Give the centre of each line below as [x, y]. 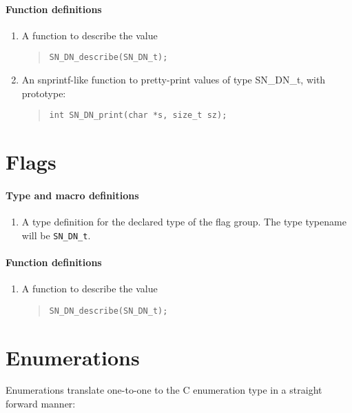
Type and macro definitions [72, 195]
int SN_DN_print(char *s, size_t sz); [138, 115]
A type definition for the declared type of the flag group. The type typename [184, 222]
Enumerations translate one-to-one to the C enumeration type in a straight [164, 390]
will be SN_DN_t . [56, 235]
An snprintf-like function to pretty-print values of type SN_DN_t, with [174, 80]
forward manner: [41, 404]
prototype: [44, 93]
